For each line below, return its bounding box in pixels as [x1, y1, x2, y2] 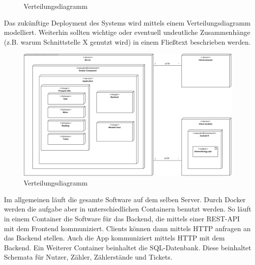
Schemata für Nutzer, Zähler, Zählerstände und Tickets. [4, 252, 172, 262]
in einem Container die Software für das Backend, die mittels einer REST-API [4, 213, 240, 224]
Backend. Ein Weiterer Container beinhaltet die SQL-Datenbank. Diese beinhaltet [4, 242, 252, 252]
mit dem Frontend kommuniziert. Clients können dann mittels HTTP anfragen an [4, 223, 251, 233]
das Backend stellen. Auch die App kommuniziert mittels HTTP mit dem [4, 233, 225, 243]
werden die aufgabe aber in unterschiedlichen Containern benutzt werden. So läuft [4, 204, 252, 214]
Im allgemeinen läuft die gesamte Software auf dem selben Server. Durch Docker [4, 194, 246, 204]
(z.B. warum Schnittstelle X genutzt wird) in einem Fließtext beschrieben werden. [4, 36, 251, 47]
